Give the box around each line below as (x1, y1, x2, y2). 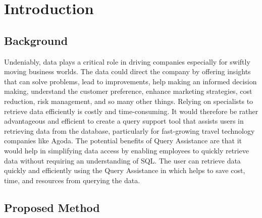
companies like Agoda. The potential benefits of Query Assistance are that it (4, 135, 242, 146)
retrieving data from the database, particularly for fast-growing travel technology (4, 125, 255, 136)
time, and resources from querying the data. (4, 175, 140, 185)
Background (4, 32, 68, 48)
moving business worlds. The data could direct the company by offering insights (4, 66, 251, 77)
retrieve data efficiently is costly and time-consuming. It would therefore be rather (4, 105, 258, 116)
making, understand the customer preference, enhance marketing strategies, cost (4, 86, 252, 96)
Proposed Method (4, 199, 100, 215)
